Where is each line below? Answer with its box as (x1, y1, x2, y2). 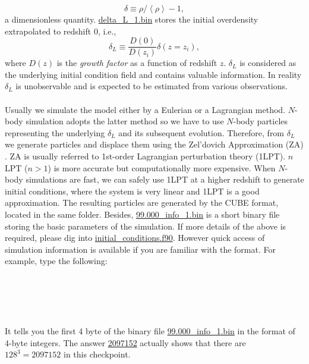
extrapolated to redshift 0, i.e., (5, 24, 116, 37)
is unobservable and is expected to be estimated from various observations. (15, 80, 288, 92)
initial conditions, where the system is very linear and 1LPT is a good (5, 184, 260, 197)
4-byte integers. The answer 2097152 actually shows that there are (5, 336, 246, 349)
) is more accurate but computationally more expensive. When (48, 161, 276, 174)
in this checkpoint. (64, 348, 131, 360)
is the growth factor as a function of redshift (56, 57, 217, 69)
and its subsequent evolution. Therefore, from (118, 126, 285, 139)
